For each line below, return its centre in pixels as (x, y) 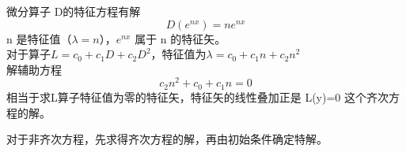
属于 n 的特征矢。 (180, 38)
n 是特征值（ (39, 38)
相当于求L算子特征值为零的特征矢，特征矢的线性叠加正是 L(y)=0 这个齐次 (197, 96)
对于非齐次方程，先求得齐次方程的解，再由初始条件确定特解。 (167, 139)
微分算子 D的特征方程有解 (74, 11)
